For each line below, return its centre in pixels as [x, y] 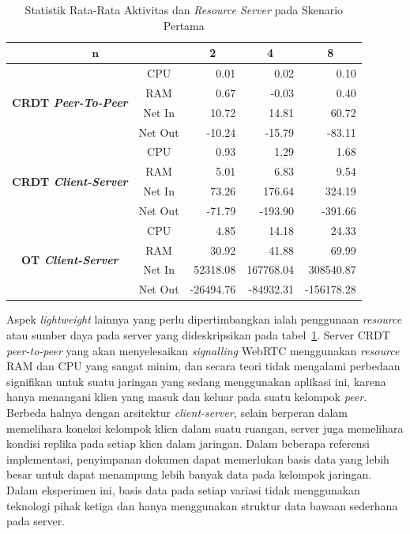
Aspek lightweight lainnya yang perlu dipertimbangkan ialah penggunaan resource [204, 319]
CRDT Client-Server [70, 181]
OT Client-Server [70, 260]
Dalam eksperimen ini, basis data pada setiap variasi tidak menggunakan [183, 489]
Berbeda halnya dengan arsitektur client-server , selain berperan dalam [177, 412]
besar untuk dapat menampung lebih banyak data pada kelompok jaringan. [189, 474]
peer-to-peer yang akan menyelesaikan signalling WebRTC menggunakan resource [203, 350]
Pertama [184, 25]
